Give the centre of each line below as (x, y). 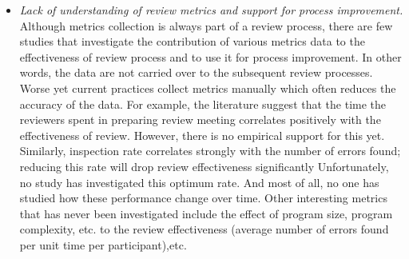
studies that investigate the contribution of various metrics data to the (192, 41)
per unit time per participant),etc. (103, 244)
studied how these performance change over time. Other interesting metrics (203, 198)
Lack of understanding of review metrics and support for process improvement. (211, 10)
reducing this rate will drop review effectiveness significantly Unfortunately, (204, 166)
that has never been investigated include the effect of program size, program (206, 213)
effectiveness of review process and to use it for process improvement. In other (210, 56)
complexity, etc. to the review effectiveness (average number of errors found (204, 229)
